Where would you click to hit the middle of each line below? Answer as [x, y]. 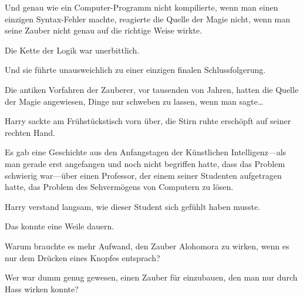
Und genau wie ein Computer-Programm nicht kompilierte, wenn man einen [142, 7]
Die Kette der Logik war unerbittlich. [72, 50]
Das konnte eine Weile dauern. [60, 226]
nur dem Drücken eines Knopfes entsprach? [83, 257]
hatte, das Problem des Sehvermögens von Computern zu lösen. [119, 187]
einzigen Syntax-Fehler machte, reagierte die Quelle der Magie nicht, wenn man [148, 19]
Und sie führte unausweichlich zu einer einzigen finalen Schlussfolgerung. [135, 70]
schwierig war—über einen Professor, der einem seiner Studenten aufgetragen [143, 175]
